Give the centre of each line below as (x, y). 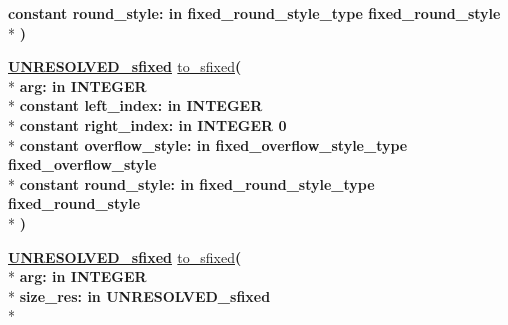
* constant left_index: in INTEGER (135, 105)
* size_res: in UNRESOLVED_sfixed (139, 295)
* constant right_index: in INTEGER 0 (147, 124)
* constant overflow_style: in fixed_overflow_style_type (208, 144)
